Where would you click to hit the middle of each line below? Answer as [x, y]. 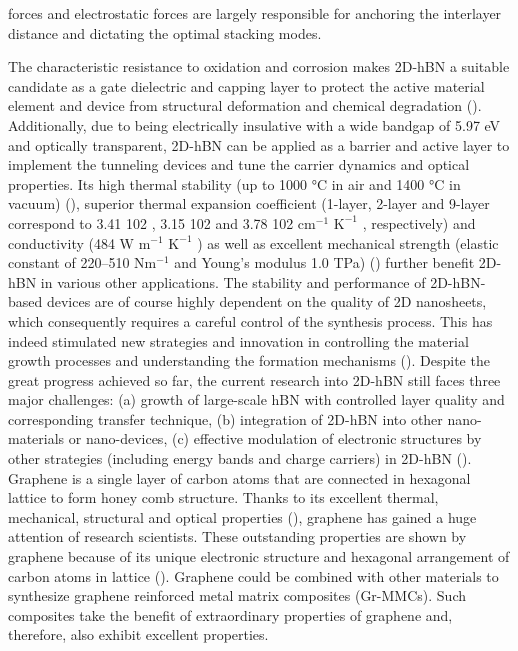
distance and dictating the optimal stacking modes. [165, 32]
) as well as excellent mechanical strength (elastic [348, 242]
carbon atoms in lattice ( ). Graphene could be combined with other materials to [253, 575]
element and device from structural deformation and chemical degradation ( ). [245, 105]
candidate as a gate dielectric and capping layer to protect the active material [246, 85]
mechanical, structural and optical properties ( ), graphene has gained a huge [242, 516]
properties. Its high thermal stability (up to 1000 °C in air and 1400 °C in [234, 183]
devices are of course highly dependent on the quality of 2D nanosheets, [266, 301]
